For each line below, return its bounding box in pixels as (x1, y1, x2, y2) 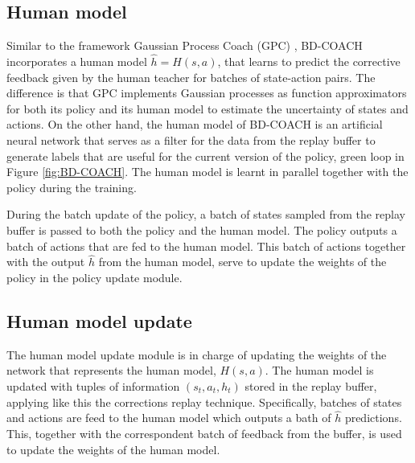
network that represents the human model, (6, 362, 216, 379)
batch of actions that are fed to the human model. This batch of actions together (6, 237, 406, 254)
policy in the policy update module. (6, 268, 183, 285)
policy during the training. (6, 178, 137, 195)
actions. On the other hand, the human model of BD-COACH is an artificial (6, 116, 383, 133)
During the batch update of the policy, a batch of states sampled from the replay (6, 206, 406, 223)
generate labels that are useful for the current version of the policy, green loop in (6, 147, 405, 164)
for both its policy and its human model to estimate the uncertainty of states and (6, 100, 409, 117)
